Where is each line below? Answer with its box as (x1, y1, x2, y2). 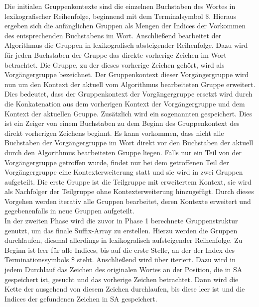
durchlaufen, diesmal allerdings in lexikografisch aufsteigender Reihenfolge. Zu (4, 235, 243, 245)
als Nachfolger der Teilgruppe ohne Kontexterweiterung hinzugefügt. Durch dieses (4, 186, 254, 197)
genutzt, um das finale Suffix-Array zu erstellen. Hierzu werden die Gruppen (4, 225, 238, 235)
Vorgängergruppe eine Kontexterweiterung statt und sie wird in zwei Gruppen (4, 167, 243, 177)
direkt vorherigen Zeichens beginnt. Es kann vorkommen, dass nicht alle (4, 127, 224, 138)
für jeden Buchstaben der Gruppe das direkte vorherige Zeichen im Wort (4, 49, 227, 60)
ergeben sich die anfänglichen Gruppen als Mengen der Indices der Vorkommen (4, 20, 246, 31)
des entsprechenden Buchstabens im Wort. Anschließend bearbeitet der (4, 30, 222, 40)
